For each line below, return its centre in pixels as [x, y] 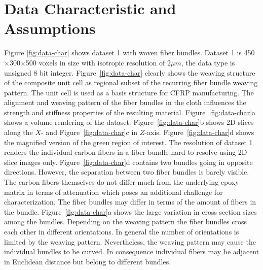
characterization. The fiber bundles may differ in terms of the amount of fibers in [130, 202]
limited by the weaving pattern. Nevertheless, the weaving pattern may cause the [130, 241]
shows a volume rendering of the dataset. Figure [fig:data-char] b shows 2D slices [129, 122]
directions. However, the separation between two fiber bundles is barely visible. [127, 172]
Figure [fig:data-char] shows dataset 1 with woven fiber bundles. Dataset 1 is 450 [129, 53]
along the [18, 132]
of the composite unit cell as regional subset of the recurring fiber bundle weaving [131, 82]
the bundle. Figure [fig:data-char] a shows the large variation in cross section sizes [130, 211]
